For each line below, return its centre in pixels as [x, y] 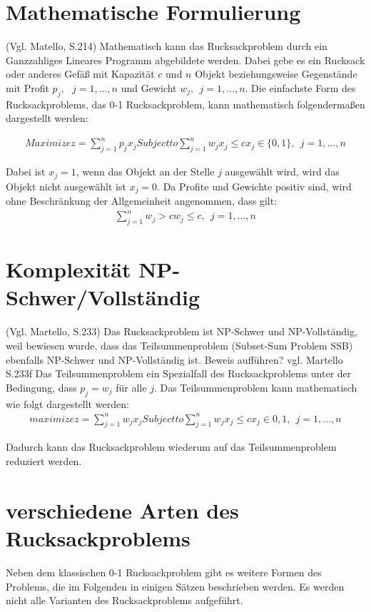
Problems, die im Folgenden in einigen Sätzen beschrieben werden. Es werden [175, 586]
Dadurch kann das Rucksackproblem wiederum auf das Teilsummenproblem [171, 447]
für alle [131, 387]
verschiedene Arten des [122, 510]
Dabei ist [26, 172]
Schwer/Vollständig [103, 297]
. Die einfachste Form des [300, 87]
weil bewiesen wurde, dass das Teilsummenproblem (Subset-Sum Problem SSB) [179, 345]
